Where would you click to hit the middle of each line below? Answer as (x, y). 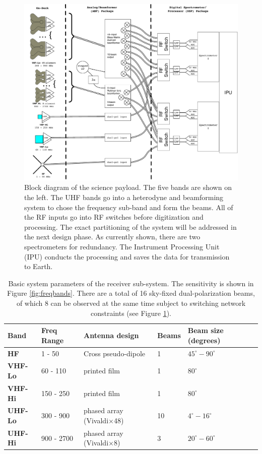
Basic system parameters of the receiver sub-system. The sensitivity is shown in (131, 283)
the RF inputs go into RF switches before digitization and (114, 217)
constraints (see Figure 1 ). (131, 313)
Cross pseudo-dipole (115, 353)
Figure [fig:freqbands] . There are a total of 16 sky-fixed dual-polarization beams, (131, 293)
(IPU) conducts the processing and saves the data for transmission (127, 256)
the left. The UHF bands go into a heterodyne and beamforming (124, 197)
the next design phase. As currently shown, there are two (112, 237)
